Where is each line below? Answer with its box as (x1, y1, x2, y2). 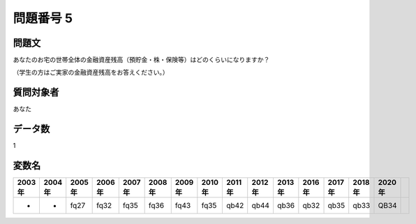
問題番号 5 (13, 10, 73, 26)
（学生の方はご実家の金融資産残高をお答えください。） (13, 68, 169, 77)
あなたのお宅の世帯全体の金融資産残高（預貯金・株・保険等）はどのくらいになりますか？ (13, 56, 270, 64)
